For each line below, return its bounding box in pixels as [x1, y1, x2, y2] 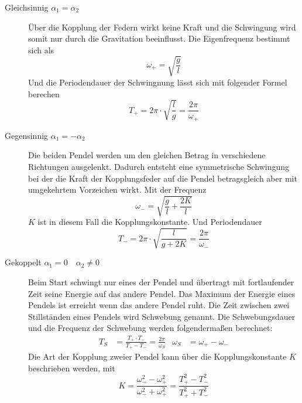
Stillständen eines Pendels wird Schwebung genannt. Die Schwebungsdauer [28, 310, 296, 322]
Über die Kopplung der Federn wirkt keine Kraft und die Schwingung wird [28, 21, 296, 33]
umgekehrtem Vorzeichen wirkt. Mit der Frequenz [28, 183, 207, 196]
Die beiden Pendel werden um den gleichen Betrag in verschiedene [28, 149, 266, 161]
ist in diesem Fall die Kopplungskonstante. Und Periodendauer [37, 216, 262, 228]
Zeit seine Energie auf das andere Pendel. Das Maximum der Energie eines [28, 287, 296, 299]
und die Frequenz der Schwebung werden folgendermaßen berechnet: [28, 322, 273, 334]
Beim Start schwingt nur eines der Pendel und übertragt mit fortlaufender [28, 276, 294, 288]
